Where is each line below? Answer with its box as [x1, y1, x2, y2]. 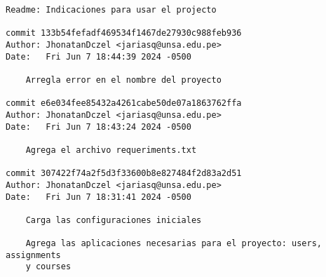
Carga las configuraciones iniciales [25, 215, 202, 225]
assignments [6, 250, 61, 260]
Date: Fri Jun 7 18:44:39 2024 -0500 [6, 51, 191, 62]
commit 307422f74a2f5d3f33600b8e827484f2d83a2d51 [6, 168, 242, 179]
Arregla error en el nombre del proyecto [25, 74, 222, 85]
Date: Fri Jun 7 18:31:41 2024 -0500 [6, 191, 191, 202]
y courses [25, 262, 72, 272]
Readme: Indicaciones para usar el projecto [6, 5, 217, 15]
